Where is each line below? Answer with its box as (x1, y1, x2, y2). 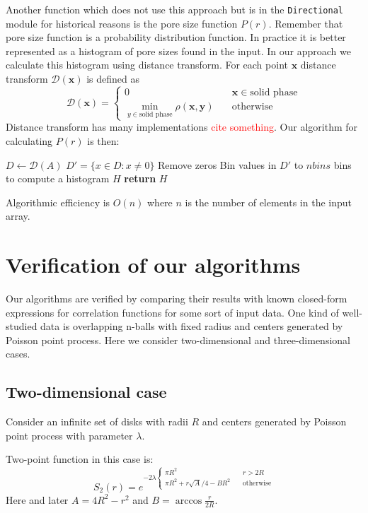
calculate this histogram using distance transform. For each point (6, 57, 288, 72)
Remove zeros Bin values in (158, 157, 277, 172)
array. (6, 208, 30, 223)
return (124, 171, 156, 186)
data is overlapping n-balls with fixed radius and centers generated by (40, 319, 343, 334)
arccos (175, 495, 202, 506)
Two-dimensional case (6, 381, 167, 403)
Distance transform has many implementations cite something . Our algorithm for (6, 119, 358, 134)
